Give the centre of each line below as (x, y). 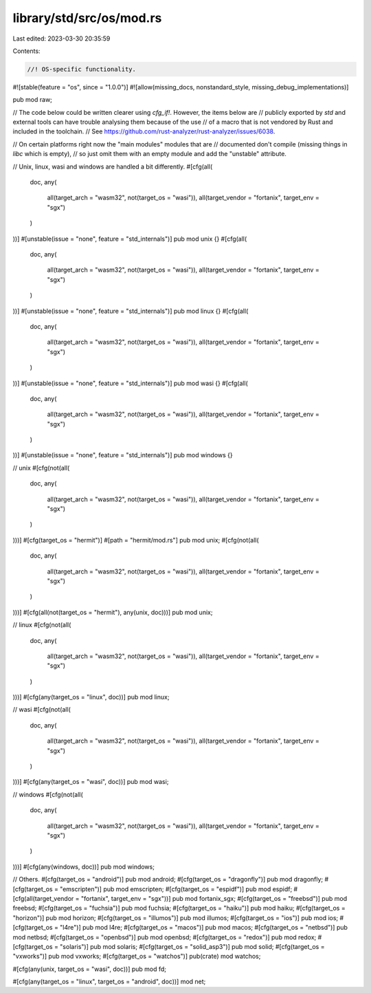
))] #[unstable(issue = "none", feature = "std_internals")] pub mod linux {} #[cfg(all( (131, 311)
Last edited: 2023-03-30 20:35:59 (61, 39)
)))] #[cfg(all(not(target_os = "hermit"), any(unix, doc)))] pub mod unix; (113, 612)
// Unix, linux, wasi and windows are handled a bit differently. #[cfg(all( (113, 166)
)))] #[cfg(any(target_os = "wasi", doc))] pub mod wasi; (91, 782)
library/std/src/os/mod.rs (87, 18)
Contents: (26, 51)
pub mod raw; (33, 100)
